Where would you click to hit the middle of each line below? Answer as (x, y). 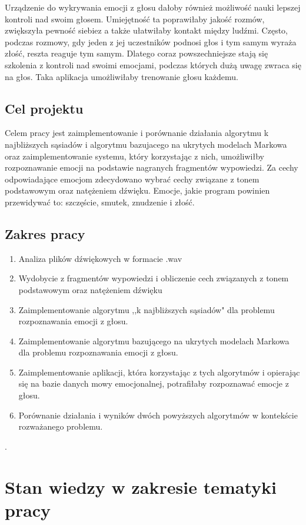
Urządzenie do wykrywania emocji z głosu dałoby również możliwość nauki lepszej (153, 7)
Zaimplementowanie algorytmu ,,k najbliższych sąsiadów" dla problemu (147, 309)
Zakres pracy (45, 233)
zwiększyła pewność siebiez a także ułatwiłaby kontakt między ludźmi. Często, (147, 30)
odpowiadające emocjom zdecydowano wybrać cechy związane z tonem (132, 179)
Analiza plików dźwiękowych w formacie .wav (100, 258)
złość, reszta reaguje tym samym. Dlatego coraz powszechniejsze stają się (137, 53)
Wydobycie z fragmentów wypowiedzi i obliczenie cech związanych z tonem (154, 278)
